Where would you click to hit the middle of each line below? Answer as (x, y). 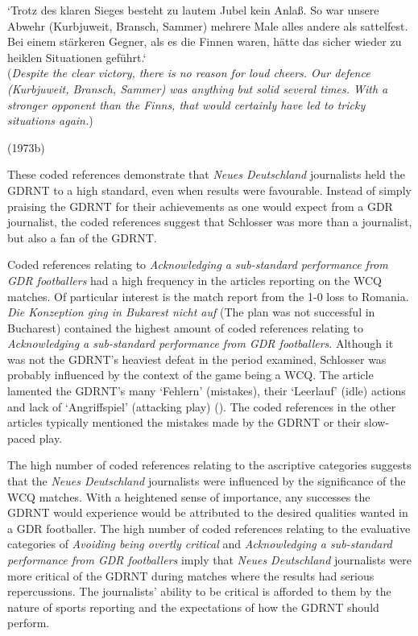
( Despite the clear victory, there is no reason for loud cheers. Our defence (189, 73)
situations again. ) (50, 120)
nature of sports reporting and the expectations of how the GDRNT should (193, 607)
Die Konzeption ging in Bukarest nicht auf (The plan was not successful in (191, 312)
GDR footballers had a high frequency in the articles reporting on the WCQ (195, 280)
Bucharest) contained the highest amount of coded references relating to (185, 327)
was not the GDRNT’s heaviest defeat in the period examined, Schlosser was (197, 359)
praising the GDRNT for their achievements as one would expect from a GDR (200, 206)
